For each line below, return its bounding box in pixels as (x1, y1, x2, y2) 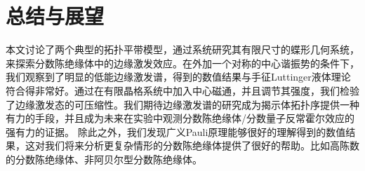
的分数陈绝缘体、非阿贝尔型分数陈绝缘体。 (6, 151, 202, 166)
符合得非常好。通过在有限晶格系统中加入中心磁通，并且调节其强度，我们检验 (6, 83, 359, 97)
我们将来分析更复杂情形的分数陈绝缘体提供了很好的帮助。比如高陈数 (44, 138, 359, 153)
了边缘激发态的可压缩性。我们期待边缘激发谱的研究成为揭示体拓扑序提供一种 (6, 97, 359, 111)
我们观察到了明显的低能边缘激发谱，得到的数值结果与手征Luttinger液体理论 (6, 69, 351, 84)
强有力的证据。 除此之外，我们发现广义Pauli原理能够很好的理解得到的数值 (6, 124, 346, 139)
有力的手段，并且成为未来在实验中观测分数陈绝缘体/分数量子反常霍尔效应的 (6, 111, 354, 125)
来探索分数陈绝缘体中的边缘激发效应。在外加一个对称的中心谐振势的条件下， (6, 55, 359, 70)
